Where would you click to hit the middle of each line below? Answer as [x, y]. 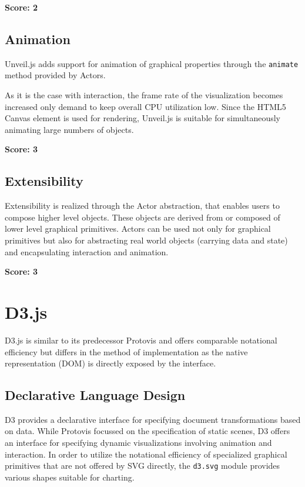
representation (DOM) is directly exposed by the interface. [110, 363]
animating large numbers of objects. [69, 129]
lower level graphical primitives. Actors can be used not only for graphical [138, 229]
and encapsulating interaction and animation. [87, 251]
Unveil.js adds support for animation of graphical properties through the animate [152, 63]
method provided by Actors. [55, 75]
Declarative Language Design [95, 395]
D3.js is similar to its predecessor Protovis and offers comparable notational [141, 340]
